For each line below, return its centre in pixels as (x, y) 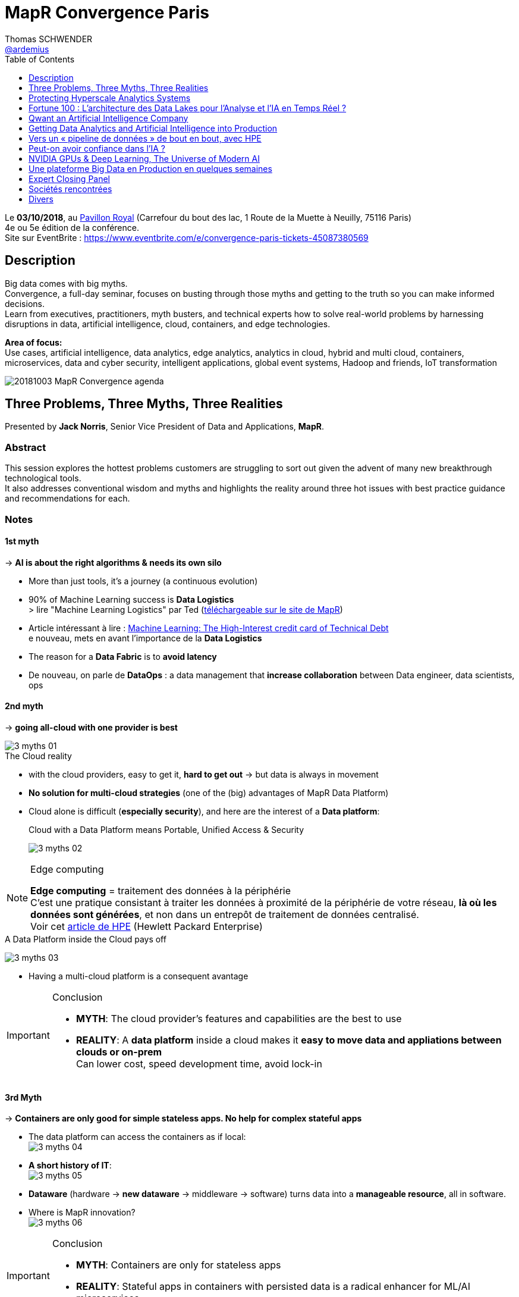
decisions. (25, 303)
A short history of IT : (70, 1166)
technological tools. (43, 478)
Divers (41, 199)
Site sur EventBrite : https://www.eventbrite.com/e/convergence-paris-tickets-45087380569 (187, 237)
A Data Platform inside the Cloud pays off (86, 939)
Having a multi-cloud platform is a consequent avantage (139, 976)
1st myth (22, 541)
